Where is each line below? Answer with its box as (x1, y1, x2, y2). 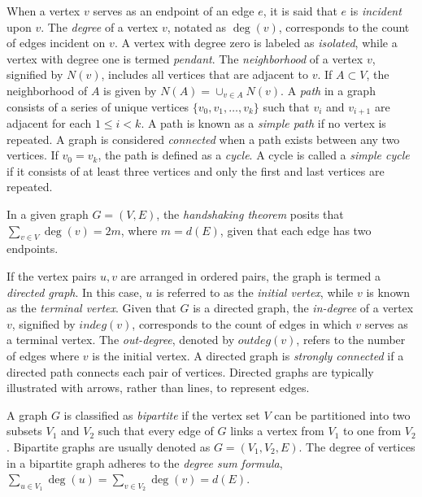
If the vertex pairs (7, 267, 97, 284)
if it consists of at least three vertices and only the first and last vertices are (7, 162, 385, 179)
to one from (342, 422, 402, 439)
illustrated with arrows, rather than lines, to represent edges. (7, 379, 310, 396)
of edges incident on (7, 34, 106, 51)
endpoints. (7, 240, 59, 257)
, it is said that (263, 2, 337, 19)
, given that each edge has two (220, 221, 372, 238)
